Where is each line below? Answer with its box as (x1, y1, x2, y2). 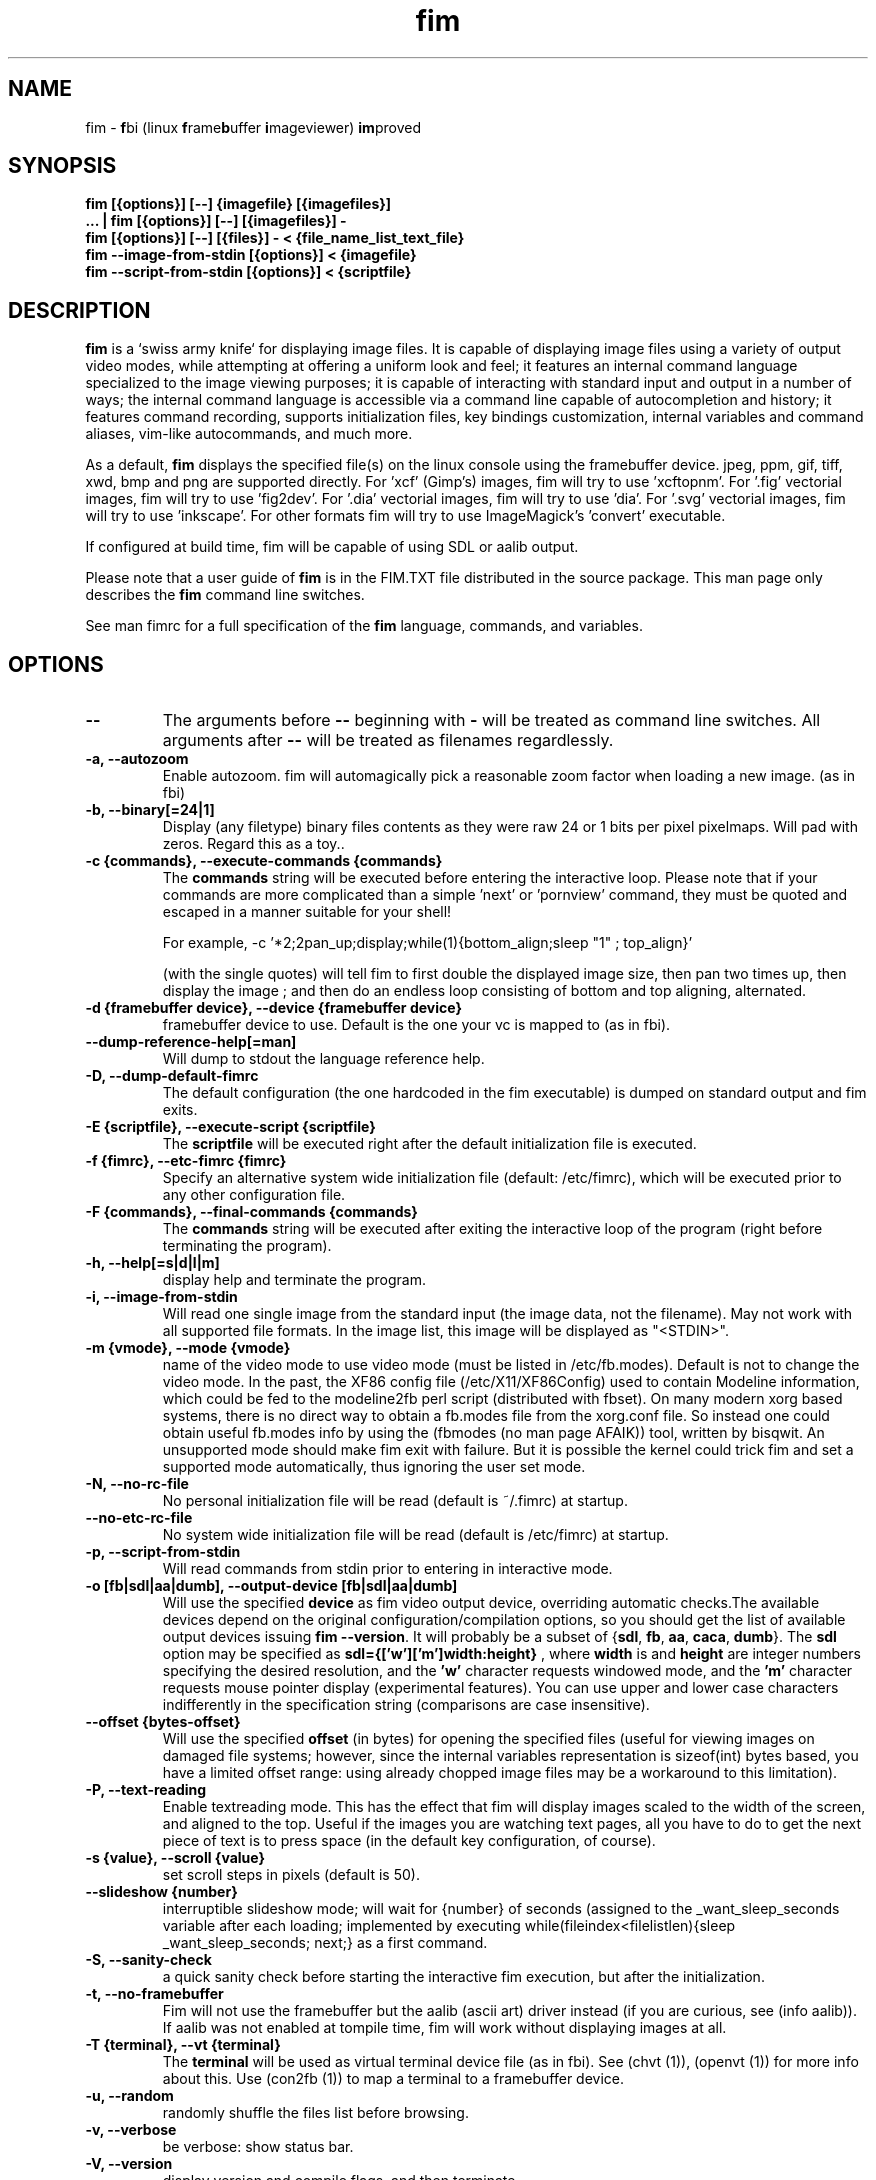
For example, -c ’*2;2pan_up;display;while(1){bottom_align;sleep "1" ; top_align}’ (162, 934, 693, 952)
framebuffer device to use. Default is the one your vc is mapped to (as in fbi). (162, 1016, 671, 1034)
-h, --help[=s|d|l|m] (85, 1254, 220, 1272)
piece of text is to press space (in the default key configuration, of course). (162, 1832, 656, 1850)
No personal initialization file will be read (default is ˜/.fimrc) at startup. (162, 1492, 628, 1510)
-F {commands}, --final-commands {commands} (85, 1203, 418, 1221)
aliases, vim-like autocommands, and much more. (85, 425, 413, 443)
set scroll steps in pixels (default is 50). (162, 1866, 420, 1884)
